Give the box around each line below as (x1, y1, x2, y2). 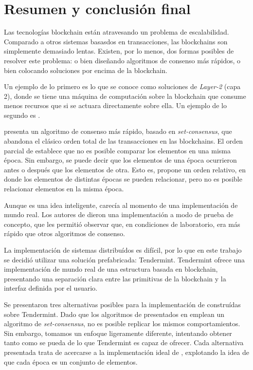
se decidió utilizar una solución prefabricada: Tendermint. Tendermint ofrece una (4, 254, 245, 264)
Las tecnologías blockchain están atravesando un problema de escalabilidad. (4, 27, 229, 37)
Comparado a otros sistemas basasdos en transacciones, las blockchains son (4, 36, 228, 46)
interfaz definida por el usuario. (4, 283, 97, 293)
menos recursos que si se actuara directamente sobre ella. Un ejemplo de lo (4, 100, 227, 111)
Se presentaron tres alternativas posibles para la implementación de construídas (4, 299, 241, 309)
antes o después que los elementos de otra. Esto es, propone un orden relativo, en (4, 164, 246, 174)
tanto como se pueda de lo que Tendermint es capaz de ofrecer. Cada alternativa (4, 337, 244, 348)
